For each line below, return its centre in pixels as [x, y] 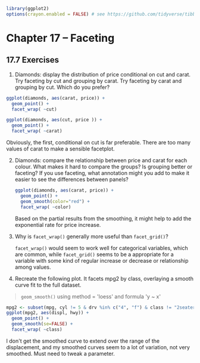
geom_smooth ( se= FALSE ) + [42, 324]
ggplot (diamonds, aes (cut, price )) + [54, 120]
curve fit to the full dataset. [48, 285]
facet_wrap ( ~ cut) [35, 109]
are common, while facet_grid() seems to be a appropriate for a [94, 254]
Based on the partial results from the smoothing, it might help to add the [103, 219]
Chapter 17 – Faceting [60, 38]
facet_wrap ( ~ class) [37, 330]
